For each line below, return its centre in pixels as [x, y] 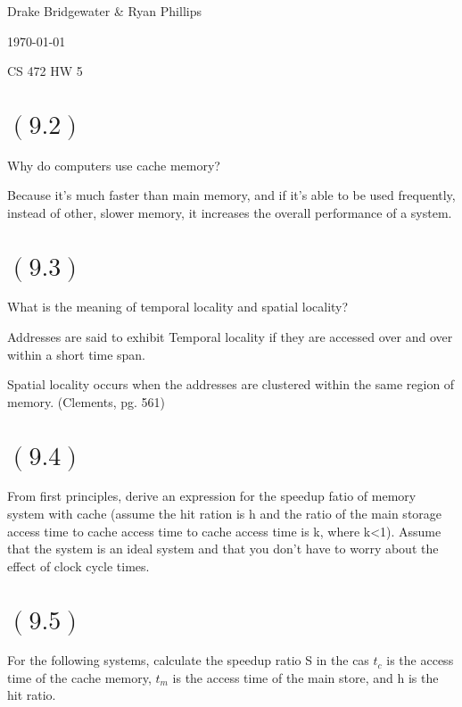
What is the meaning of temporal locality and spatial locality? [178, 307]
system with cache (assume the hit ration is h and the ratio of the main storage [225, 513]
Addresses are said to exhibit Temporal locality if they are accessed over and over [230, 337]
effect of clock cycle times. [78, 566]
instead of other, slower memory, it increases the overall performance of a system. [230, 212]
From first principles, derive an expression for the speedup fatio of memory [212, 496]
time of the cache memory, [79, 677]
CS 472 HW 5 [45, 71]
